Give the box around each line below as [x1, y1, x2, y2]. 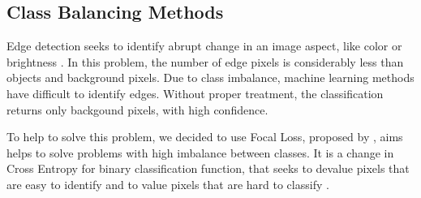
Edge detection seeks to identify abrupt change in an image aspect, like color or [6, 37, 402, 54]
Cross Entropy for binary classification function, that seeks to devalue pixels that [6, 160, 410, 177]
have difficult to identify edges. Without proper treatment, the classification [6, 84, 384, 101]
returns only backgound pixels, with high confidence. [6, 101, 268, 118]
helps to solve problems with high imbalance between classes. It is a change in [6, 144, 394, 161]
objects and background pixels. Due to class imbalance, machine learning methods [6, 69, 415, 86]
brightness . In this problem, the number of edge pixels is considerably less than [6, 53, 404, 70]
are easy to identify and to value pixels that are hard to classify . [6, 175, 329, 192]
